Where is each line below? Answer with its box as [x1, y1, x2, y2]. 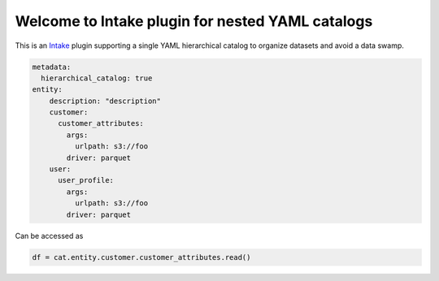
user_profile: [58, 175, 114, 185]
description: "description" [49, 96, 162, 106]
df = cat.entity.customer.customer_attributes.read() [32, 253, 251, 262]
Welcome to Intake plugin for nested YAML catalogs [15, 12, 373, 30]
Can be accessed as [15, 231, 84, 240]
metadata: [32, 62, 72, 71]
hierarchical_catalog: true [41, 73, 153, 83]
